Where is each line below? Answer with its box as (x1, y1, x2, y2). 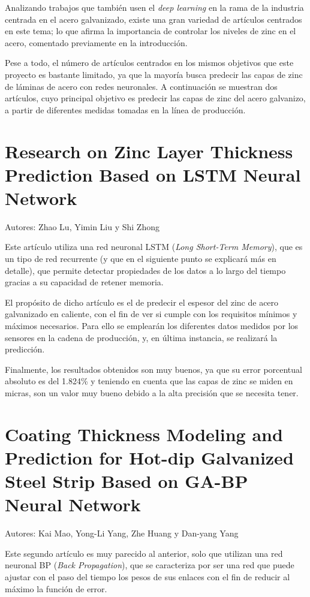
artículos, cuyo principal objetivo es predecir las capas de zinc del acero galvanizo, (5, 92, 306, 104)
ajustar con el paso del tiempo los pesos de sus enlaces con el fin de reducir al (5, 571, 290, 583)
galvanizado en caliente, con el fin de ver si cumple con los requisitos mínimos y (5, 307, 297, 320)
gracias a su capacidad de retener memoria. (5, 276, 164, 288)
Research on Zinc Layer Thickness (5, 138, 293, 163)
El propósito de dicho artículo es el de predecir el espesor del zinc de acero (5, 296, 279, 308)
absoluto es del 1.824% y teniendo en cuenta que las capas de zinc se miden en (5, 375, 293, 387)
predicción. (5, 343, 45, 355)
